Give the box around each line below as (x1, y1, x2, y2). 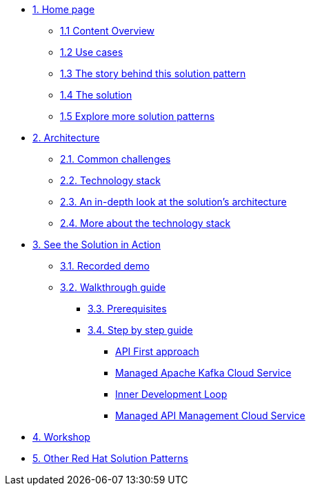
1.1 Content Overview (60, 25, 155, 37)
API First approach (115, 345, 199, 357)
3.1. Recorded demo (60, 260, 150, 272)
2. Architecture (32, 132, 100, 143)
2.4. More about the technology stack (60, 217, 231, 229)
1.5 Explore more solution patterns (60, 110, 215, 122)
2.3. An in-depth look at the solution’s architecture (60, 196, 287, 208)
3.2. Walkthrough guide (60, 281, 166, 293)
